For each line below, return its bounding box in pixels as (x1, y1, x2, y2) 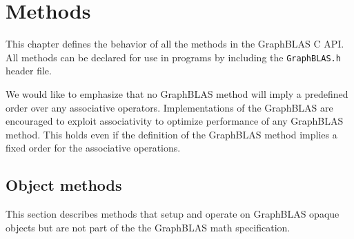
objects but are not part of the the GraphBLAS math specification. (6, 220, 291, 234)
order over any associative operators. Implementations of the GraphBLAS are (6, 100, 333, 114)
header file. (6, 63, 52, 78)
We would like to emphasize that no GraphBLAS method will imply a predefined (6, 86, 348, 101)
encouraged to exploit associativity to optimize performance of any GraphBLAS (6, 114, 344, 128)
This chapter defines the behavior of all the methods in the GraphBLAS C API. (6, 37, 344, 51)
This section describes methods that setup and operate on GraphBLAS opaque (6, 207, 340, 221)
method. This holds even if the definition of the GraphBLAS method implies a (6, 127, 337, 141)
